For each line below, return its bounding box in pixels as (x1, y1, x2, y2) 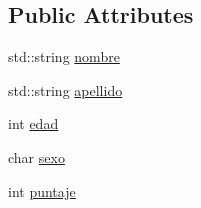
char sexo (8, 146, 65, 167)
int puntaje (8, 180, 76, 201)
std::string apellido (8, 79, 123, 100)
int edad (8, 113, 59, 134)
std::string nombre (8, 46, 120, 67)
